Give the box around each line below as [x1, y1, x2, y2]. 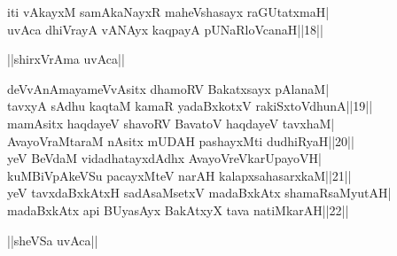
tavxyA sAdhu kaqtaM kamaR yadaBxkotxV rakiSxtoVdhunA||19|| [7, 97, 373, 115]
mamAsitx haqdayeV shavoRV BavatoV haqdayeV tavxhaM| [7, 113, 335, 132]
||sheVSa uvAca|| [7, 230, 98, 249]
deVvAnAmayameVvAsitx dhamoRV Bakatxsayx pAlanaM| [7, 79, 330, 97]
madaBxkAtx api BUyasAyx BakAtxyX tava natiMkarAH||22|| [7, 200, 349, 219]
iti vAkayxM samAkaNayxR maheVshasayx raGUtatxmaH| [7, 3, 330, 20]
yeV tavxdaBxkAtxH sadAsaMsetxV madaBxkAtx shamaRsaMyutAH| [7, 183, 392, 202]
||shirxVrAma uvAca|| [7, 50, 125, 68]
